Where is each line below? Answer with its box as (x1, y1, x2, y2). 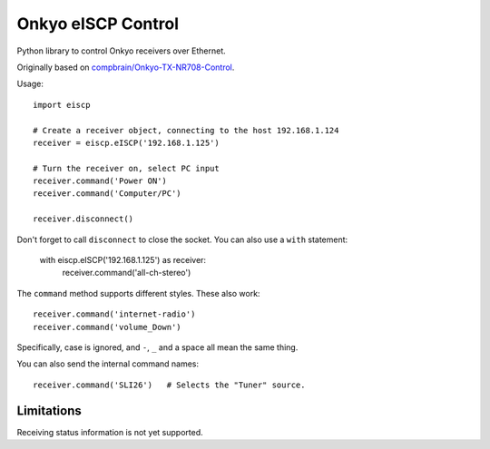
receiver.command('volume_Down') (33, 322, 181, 332)
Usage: (16, 78, 44, 90)
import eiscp (33, 100, 91, 110)
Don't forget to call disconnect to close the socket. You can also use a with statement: (16, 234, 348, 245)
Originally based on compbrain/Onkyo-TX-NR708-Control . (16, 62, 235, 73)
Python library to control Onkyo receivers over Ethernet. (16, 45, 226, 56)
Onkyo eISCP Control (16, 14, 180, 34)
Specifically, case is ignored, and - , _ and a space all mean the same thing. (16, 341, 299, 353)
